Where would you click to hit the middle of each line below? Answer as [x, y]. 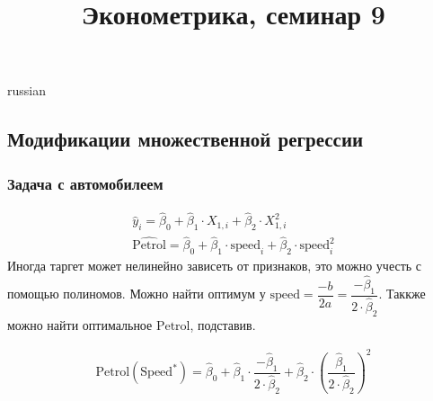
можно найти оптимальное [80, 324]
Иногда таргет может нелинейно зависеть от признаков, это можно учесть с [215, 266]
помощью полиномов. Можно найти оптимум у [137, 294]
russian [27, 90]
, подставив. [223, 324]
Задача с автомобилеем [85, 183]
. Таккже [402, 294]
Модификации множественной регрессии [186, 139]
